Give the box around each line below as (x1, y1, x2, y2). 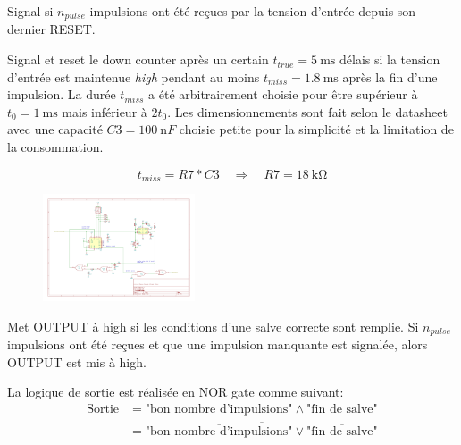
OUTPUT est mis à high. (7, 352, 147, 371)
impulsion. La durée (7, 85, 116, 104)
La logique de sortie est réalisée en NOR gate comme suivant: (7, 382, 344, 401)
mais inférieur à (62, 102, 147, 121)
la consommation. (7, 138, 104, 156)
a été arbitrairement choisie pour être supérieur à (148, 85, 418, 104)
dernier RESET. (7, 20, 96, 38)
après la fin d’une (342, 67, 438, 86)
